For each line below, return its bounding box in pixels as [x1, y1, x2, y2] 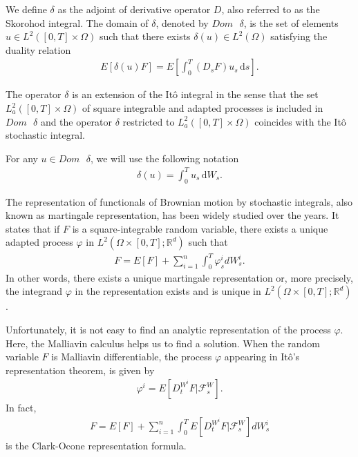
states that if [6, 221, 60, 235]
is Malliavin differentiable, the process [51, 349, 212, 364]
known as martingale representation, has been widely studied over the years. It [6, 208, 339, 222]
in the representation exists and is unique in [75, 284, 261, 298]
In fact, [6, 400, 37, 415]
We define [6, 2, 47, 16]
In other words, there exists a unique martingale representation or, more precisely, [6, 270, 353, 284]
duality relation [6, 42, 71, 57]
